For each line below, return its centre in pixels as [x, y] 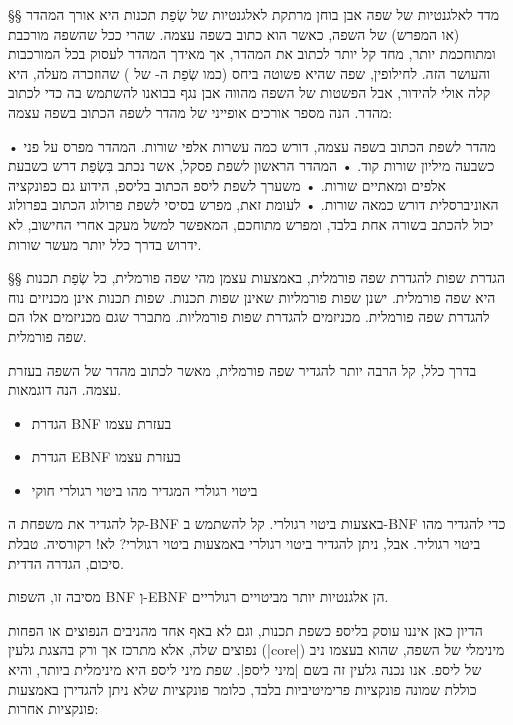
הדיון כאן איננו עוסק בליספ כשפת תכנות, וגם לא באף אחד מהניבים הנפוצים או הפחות [245, 629]
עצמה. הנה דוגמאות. [65, 389]
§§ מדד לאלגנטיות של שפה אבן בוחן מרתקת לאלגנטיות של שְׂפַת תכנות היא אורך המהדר [254, 14]
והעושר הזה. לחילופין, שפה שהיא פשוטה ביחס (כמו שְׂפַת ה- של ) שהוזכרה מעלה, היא [249, 72]
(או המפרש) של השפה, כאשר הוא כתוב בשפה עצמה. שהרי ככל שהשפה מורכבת [234, 33]
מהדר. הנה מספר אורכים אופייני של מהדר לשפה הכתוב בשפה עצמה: [200, 111]
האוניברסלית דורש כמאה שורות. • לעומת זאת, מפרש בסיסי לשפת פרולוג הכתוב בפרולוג [253, 204]
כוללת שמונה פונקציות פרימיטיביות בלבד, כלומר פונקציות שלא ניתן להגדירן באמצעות [242, 688]
